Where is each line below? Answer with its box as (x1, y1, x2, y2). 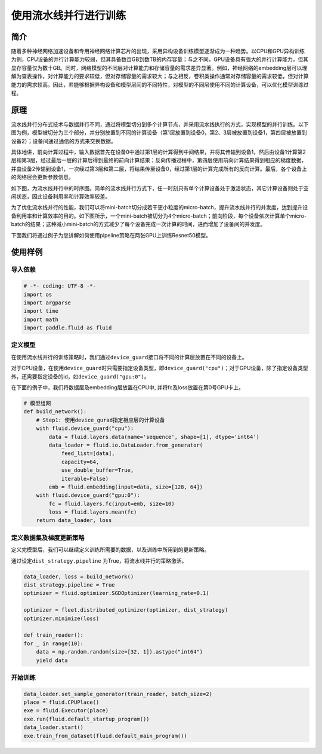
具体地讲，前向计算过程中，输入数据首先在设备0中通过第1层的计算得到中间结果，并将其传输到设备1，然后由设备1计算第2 (11, 148, 306, 155)
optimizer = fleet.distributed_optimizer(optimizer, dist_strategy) (23, 607, 228, 613)
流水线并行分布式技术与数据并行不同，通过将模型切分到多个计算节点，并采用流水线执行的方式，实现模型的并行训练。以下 (11, 120, 309, 128)
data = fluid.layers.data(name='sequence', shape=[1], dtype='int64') (48, 434, 259, 440)
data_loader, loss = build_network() (23, 573, 134, 580)
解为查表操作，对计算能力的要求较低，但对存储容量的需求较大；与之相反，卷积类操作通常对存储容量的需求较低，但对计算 (11, 72, 309, 80)
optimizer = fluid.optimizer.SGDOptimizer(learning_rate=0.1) (23, 590, 209, 597)
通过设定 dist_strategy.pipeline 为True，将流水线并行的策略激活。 (11, 557, 187, 564)
